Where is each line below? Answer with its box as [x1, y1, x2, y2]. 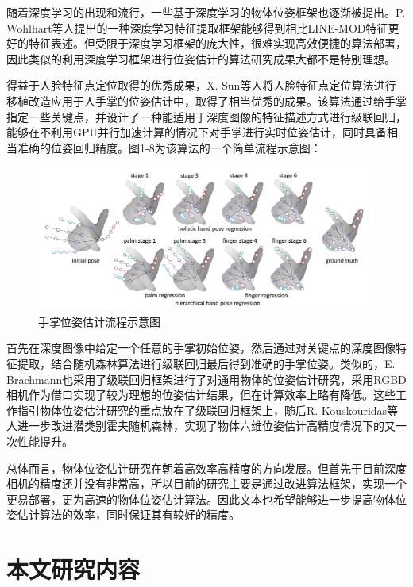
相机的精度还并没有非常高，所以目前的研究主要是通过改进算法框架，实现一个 [6, 475, 407, 492]
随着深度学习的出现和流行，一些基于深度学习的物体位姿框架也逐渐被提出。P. [6, 4, 406, 20]
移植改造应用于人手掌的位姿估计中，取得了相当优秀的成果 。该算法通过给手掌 [6, 92, 407, 109]
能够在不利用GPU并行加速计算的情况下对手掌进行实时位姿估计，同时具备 [6, 124, 388, 140]
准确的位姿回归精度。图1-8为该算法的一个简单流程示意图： [17, 139, 322, 155]
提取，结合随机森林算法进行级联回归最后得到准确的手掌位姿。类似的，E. [17, 355, 396, 372]
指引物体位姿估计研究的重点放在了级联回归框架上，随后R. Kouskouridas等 [17, 401, 399, 418]
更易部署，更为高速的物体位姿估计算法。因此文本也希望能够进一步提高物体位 [6, 490, 407, 507]
